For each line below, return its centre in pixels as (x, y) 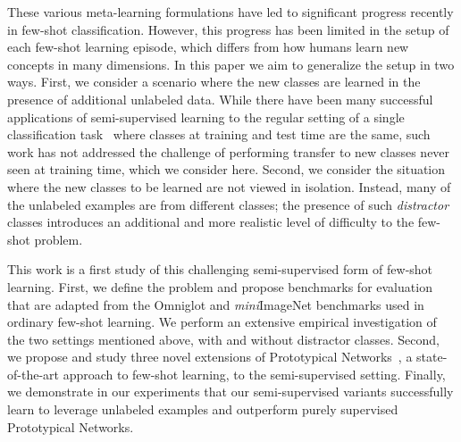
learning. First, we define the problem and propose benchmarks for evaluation (220, 286)
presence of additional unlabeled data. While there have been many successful (220, 99)
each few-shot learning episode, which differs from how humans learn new (208, 47)
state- (432, 357)
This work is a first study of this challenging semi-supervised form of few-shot (220, 269)
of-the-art (33, 374)
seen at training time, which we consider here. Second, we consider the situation (226, 169)
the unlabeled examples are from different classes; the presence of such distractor (228, 204)
